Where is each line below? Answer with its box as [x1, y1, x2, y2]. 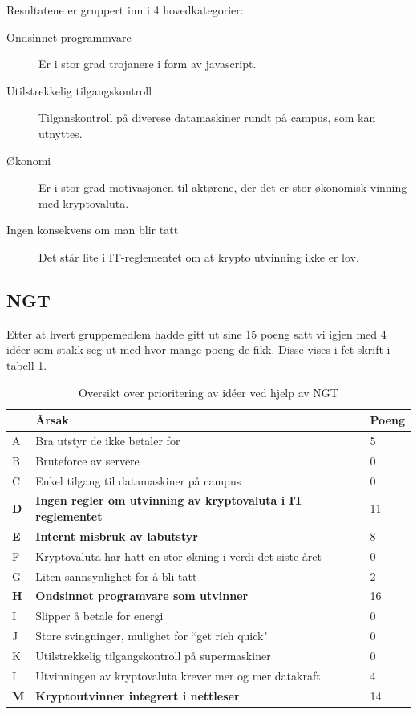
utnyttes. [38, 124, 83, 141]
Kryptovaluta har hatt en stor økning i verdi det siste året [35, 547, 322, 564]
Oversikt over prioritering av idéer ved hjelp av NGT [79, 383, 338, 400]
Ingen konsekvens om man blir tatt [6, 221, 179, 238]
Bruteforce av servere [35, 452, 140, 469]
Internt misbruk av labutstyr [35, 527, 198, 544]
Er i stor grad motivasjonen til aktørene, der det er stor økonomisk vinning [38, 179, 407, 196]
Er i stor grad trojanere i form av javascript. [38, 55, 257, 72]
